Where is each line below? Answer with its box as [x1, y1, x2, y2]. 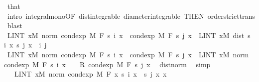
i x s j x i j [4, 40, 47, 50]
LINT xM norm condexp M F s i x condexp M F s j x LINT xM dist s [7, 30, 251, 40]
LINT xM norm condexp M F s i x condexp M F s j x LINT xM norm [7, 49, 249, 59]
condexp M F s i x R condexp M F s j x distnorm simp [4, 59, 211, 69]
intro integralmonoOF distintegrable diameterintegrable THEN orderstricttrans [7, 10, 255, 21]
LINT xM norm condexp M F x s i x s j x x [14, 69, 167, 79]
